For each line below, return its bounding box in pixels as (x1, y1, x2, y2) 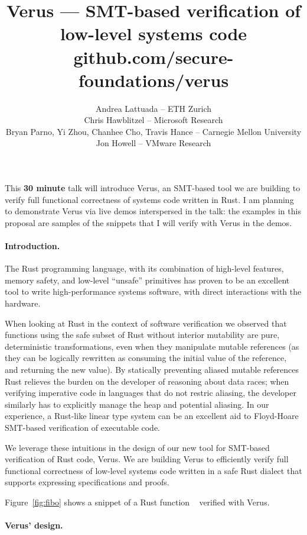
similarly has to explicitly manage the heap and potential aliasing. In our (5, 398, 269, 410)
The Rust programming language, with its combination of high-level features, (5, 262, 284, 275)
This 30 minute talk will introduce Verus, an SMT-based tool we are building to (5, 182, 301, 194)
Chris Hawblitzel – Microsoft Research (84, 114, 223, 126)
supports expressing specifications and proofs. (5, 476, 169, 488)
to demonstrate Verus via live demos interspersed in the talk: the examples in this (5, 205, 301, 217)
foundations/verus (78, 67, 229, 92)
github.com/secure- (73, 44, 234, 69)
